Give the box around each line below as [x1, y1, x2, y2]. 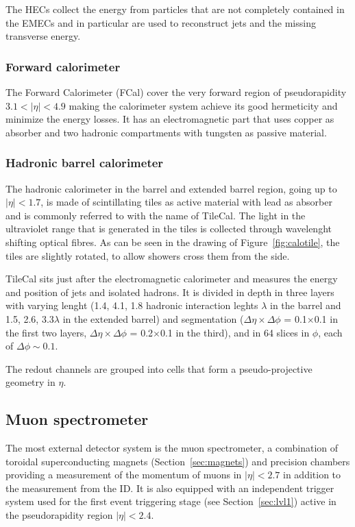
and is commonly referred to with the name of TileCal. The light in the [5, 208, 306, 222]
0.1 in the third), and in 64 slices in [160, 325, 310, 339]
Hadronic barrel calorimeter [5, 154, 164, 171]
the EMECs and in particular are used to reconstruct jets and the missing [5, 15, 316, 29]
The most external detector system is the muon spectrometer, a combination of [5, 441, 339, 455]
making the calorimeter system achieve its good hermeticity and [69, 98, 338, 112]
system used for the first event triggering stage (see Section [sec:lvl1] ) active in [5, 494, 336, 508]
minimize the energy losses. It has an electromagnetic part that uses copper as [5, 112, 334, 126]
